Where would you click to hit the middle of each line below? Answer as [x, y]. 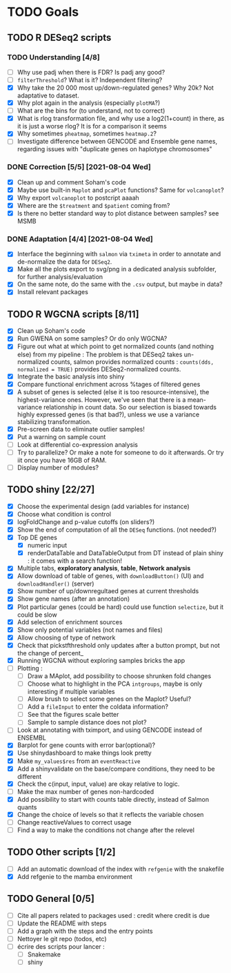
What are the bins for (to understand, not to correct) [91, 110]
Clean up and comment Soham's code [71, 182]
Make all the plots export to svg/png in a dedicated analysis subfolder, [117, 269]
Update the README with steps [62, 923]
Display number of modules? [58, 468]
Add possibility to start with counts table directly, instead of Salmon [113, 799]
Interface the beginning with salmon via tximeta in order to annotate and [119, 254]
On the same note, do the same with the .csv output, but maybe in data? [120, 285]
